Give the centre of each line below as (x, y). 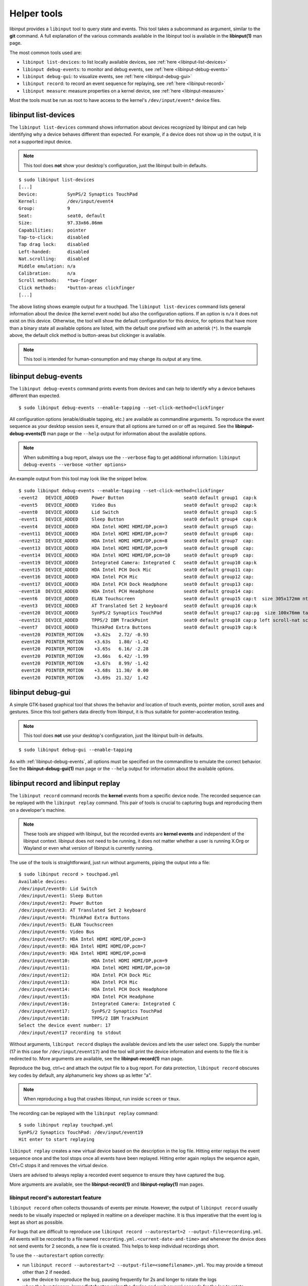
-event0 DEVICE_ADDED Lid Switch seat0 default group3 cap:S (138, 512)
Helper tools (36, 13)
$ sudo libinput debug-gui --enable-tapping (76, 750)
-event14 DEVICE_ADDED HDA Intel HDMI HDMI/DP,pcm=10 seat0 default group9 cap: (136, 555)
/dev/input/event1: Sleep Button (61, 896)
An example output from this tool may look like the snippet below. (79, 479)
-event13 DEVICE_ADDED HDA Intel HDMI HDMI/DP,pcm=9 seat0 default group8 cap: (136, 548)
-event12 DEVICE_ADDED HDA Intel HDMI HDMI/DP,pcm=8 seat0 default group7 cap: (136, 541)
